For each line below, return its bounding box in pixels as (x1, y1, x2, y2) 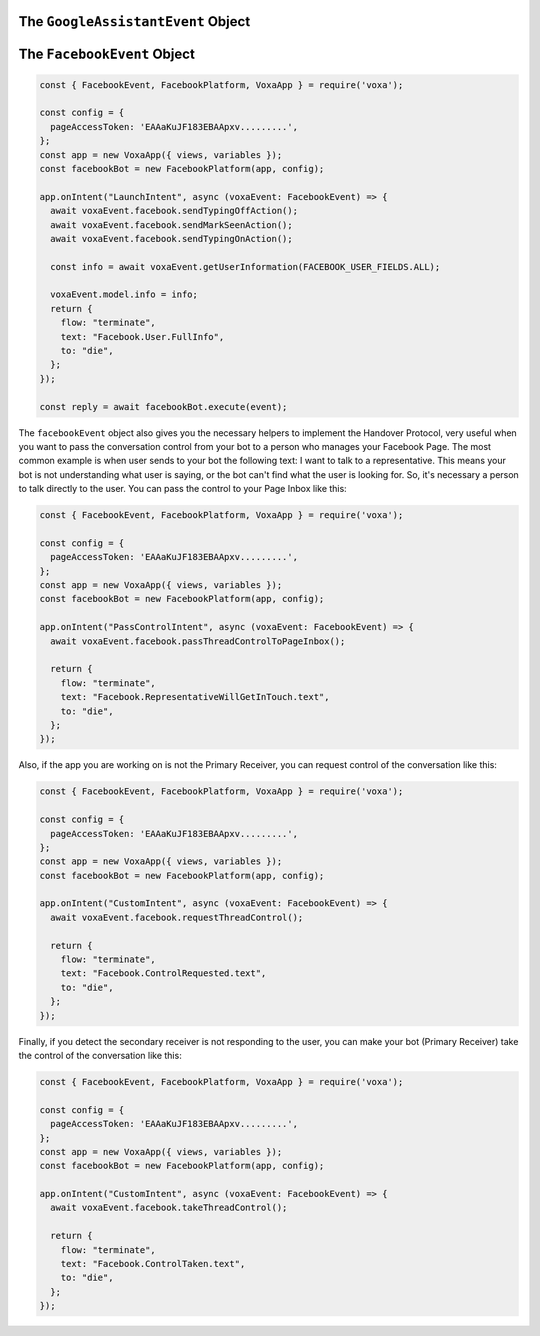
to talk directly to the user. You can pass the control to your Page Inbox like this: (18, 483, 347, 495)
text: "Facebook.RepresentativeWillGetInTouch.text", (60, 691, 330, 703)
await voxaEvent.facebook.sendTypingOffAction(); (50, 205, 299, 217)
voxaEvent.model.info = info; (50, 289, 199, 300)
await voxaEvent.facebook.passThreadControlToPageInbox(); (50, 635, 346, 647)
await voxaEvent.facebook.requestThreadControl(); (50, 911, 304, 923)
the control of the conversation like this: (18, 1049, 182, 1061)
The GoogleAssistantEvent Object (18, 13, 251, 30)
